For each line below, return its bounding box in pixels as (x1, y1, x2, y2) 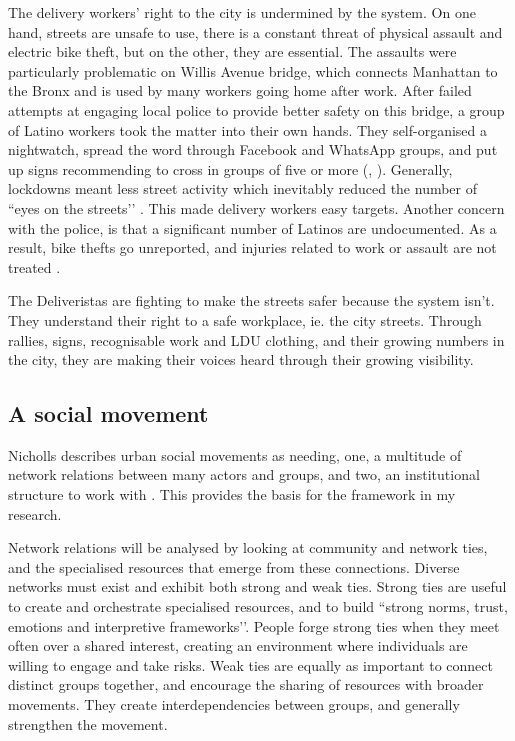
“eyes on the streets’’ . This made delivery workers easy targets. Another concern (8, 197, 505, 218)
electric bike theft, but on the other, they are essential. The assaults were (8, 41, 457, 62)
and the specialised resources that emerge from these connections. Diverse (8, 556, 460, 577)
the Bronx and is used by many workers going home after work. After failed (8, 80, 472, 101)
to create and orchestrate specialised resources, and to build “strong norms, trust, (8, 596, 508, 617)
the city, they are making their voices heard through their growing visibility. (8, 349, 474, 370)
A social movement (8, 398, 209, 429)
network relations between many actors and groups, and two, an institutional (8, 464, 480, 485)
